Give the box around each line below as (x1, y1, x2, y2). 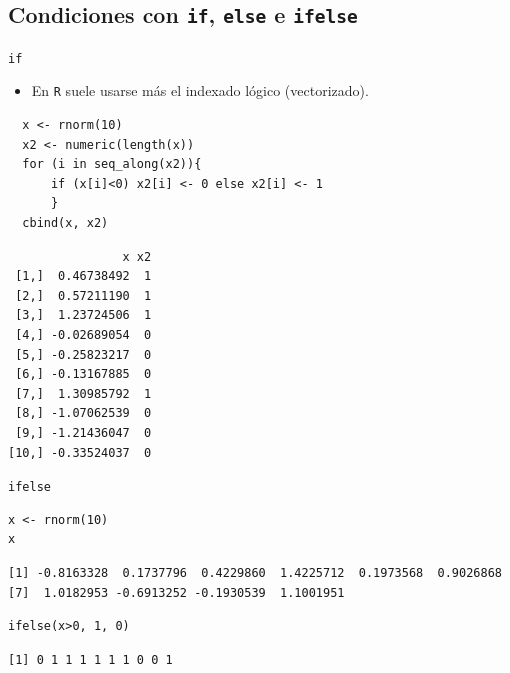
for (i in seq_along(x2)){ (22, 157, 202, 172)
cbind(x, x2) (22, 216, 109, 231)
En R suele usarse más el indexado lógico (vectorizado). (31, 80, 369, 101)
